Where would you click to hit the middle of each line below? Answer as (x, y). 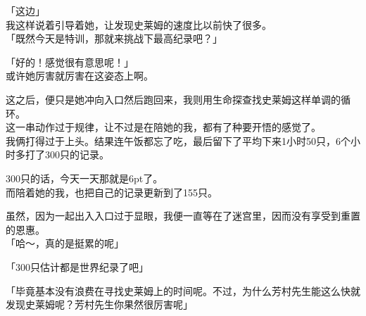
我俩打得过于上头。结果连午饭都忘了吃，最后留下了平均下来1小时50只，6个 (178, 140)
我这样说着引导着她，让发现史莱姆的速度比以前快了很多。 (139, 24)
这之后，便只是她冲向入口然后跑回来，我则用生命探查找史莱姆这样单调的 (173, 99)
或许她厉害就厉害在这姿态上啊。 (80, 76)
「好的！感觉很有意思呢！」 (70, 62)
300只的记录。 (77, 154)
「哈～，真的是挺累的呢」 (65, 243)
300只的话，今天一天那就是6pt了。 (84, 178)
